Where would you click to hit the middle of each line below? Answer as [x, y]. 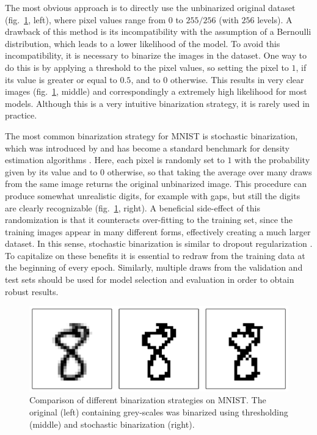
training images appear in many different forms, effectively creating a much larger [158, 231]
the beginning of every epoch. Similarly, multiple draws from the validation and [154, 267]
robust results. [32, 291]
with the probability [272, 160]
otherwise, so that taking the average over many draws [210, 171]
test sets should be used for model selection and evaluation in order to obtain [150, 280]
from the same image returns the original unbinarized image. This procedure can [156, 184]
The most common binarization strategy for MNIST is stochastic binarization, [151, 135]
